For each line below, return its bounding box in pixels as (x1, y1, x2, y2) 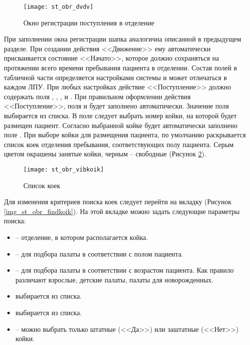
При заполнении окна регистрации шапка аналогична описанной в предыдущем (4, 34, 241, 44)
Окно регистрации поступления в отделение (23, 17, 154, 27)
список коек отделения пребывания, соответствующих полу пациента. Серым (4, 139, 234, 149)
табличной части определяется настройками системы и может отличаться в (4, 72, 227, 82)
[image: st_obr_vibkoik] (23, 166, 104, 173)
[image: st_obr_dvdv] (23, 3, 94, 10)
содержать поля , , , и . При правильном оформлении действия (4, 91, 191, 101)
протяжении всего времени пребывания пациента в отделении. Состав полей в (4, 63, 237, 73)
